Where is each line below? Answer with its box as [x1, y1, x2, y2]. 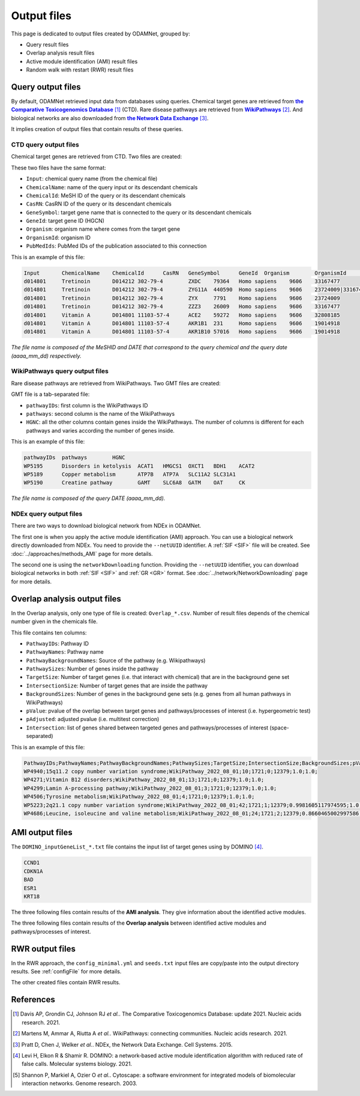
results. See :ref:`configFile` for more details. [11, 968, 122, 975]
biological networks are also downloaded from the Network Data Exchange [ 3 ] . [11, 114, 209, 121]
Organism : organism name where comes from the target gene [26, 225, 180, 233]
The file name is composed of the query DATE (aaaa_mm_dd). [11, 495, 166, 502]
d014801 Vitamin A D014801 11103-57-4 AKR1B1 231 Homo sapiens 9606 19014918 [23, 320, 340, 327]
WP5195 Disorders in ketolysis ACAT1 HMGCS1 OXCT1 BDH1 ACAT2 [23, 463, 255, 469]
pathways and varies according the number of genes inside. [26, 427, 175, 434]
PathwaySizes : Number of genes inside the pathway [26, 665, 159, 672]
